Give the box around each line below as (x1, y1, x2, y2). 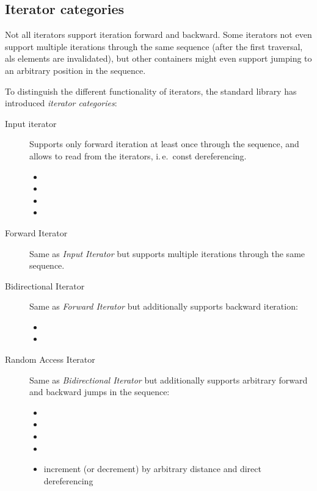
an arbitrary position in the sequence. (5, 64, 146, 76)
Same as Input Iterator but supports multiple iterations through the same (29, 247, 305, 260)
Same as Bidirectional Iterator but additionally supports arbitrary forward (29, 373, 308, 386)
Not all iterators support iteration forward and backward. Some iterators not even (5, 28, 312, 41)
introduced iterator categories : (5, 96, 117, 109)
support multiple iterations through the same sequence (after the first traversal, (5, 40, 303, 53)
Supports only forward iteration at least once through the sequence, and (29, 137, 299, 150)
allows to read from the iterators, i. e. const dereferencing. (29, 149, 247, 162)
